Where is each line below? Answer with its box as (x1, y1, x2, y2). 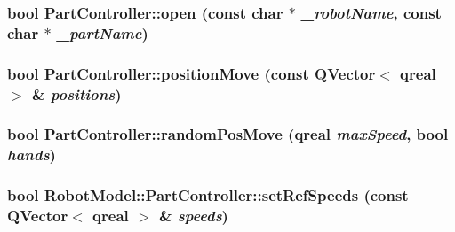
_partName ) (56, 21, 148, 43)
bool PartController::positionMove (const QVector (7, 62, 376, 84)
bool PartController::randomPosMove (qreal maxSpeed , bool (7, 123, 449, 145)
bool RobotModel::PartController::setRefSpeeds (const (7, 184, 409, 206)
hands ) (7, 143, 56, 166)
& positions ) (31, 82, 122, 104)
